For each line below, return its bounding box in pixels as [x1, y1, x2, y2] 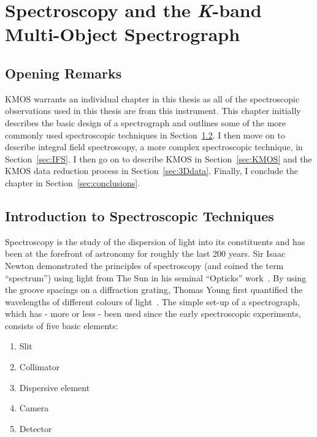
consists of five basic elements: [5, 319, 118, 332]
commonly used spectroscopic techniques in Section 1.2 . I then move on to [5, 128, 285, 141]
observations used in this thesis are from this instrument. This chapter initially [5, 104, 301, 117]
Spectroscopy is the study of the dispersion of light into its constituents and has [5, 235, 305, 248]
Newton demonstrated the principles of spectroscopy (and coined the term [5, 259, 284, 272]
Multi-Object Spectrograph [5, 21, 240, 47]
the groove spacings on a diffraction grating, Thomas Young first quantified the [5, 283, 303, 296]
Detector [19, 422, 52, 435]
